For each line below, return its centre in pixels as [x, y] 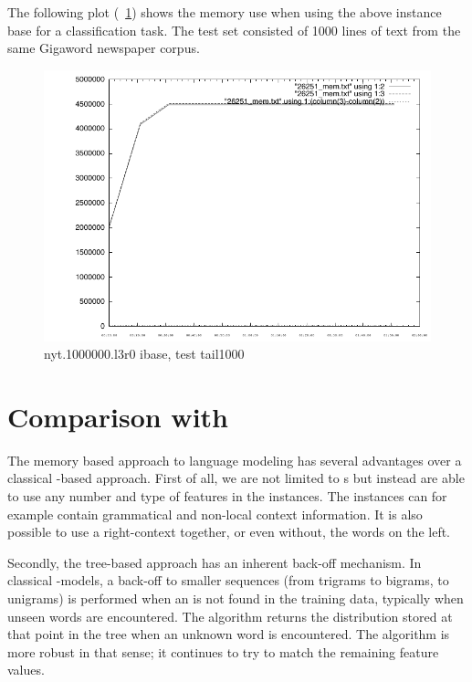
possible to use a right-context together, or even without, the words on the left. [229, 532]
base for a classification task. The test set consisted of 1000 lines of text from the [234, 30]
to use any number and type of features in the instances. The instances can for [227, 496]
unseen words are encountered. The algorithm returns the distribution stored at [230, 616]
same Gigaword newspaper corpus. [104, 48]
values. [26, 670]
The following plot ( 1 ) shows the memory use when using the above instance [225, 12]
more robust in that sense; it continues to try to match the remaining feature [223, 651]
